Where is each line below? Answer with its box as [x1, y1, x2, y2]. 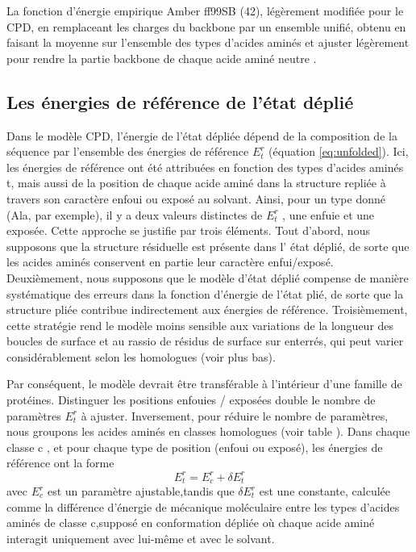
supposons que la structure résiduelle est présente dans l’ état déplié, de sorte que [6, 237, 410, 254]
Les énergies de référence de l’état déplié [6, 89, 354, 114]
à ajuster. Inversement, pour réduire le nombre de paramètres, [81, 407, 389, 424]
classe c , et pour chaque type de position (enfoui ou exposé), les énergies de [6, 438, 383, 455]
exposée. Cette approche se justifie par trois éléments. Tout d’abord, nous [6, 222, 370, 239]
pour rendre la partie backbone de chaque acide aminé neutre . [6, 49, 317, 66]
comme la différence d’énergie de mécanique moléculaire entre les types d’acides [6, 498, 400, 515]
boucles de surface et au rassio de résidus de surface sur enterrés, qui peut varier [6, 332, 404, 349]
